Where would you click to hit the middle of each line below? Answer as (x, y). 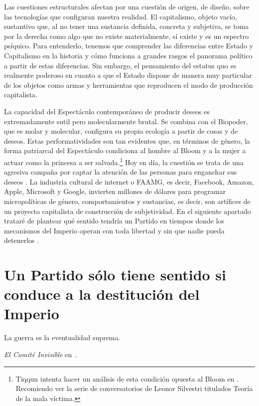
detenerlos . (22, 240)
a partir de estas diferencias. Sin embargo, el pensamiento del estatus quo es (120, 65)
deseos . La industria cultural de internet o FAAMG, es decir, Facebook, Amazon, (129, 181)
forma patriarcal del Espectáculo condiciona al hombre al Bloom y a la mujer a (125, 150)
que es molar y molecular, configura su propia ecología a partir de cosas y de (121, 131)
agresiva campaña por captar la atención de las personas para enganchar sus (121, 172)
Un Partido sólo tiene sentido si (115, 275)
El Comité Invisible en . (41, 354)
